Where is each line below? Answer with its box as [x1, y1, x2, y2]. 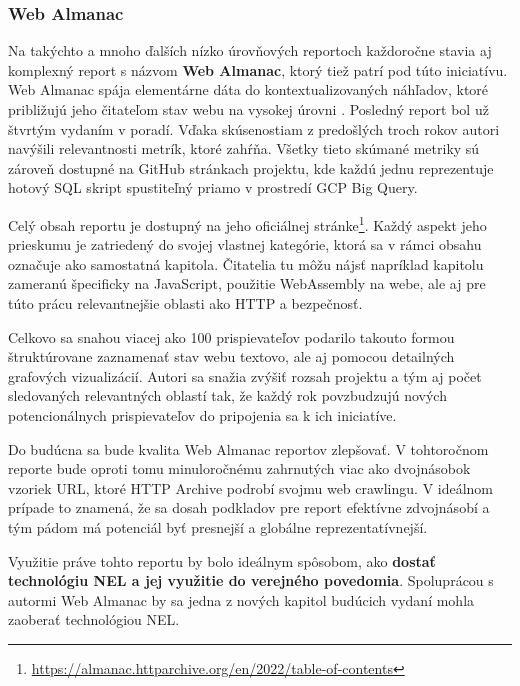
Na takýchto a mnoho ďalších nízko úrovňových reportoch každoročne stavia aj [8, 40, 492, 61]
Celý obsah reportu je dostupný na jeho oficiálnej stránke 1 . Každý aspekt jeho [8, 211, 487, 235]
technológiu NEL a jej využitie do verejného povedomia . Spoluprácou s [8, 570, 494, 591]
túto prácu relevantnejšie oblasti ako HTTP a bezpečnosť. [8, 293, 363, 313]
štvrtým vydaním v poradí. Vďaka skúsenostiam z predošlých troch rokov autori [8, 118, 500, 139]
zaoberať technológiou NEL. [8, 609, 180, 630]
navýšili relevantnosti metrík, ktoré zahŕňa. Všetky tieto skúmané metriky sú [8, 138, 480, 159]
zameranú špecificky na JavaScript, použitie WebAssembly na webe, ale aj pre [8, 273, 486, 294]
